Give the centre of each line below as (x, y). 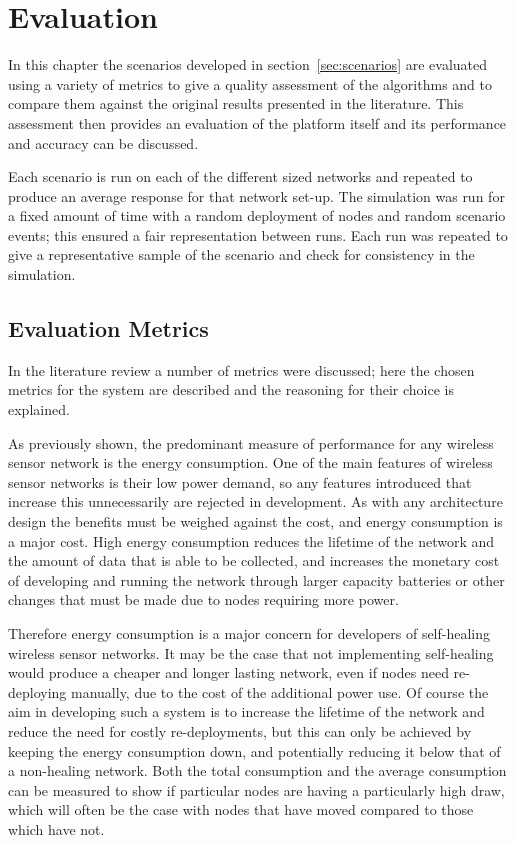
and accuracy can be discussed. (103, 142)
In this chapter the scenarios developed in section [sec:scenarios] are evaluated (248, 64)
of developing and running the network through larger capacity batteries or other (256, 579)
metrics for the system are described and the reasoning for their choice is (231, 389)
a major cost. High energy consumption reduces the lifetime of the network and (251, 540)
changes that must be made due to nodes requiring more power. (203, 599)
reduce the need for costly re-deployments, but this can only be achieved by (240, 730)
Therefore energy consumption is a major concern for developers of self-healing (249, 632)
